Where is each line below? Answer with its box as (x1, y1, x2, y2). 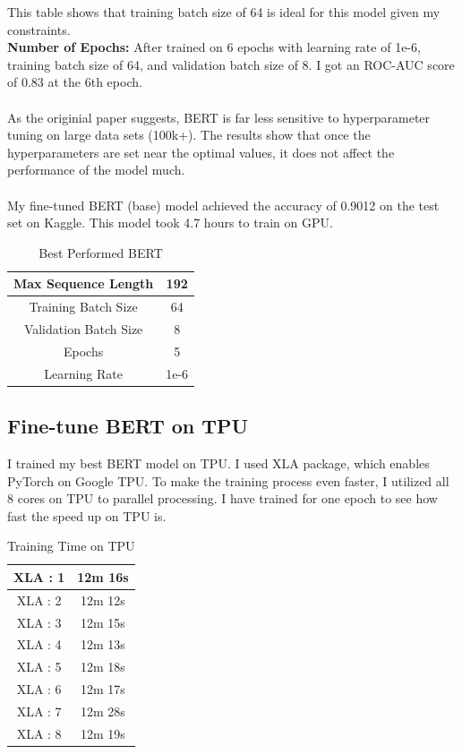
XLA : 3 (16, 613, 62, 631)
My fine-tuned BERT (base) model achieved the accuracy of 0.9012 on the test (7, 195, 440, 214)
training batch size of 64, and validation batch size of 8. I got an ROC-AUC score (7, 55, 455, 73)
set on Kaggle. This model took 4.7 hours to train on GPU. (7, 213, 333, 232)
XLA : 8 (16, 724, 62, 742)
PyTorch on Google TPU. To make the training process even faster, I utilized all (7, 471, 449, 490)
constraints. (7, 20, 71, 39)
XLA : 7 (16, 702, 62, 721)
